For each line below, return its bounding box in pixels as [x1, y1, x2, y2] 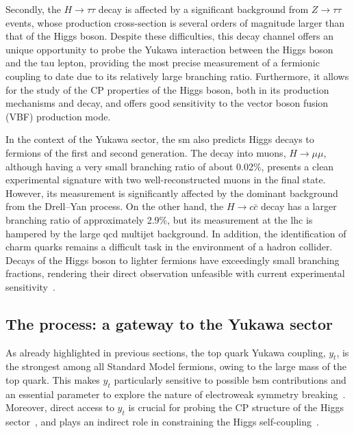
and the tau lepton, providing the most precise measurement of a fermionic [5, 55, 320, 70]
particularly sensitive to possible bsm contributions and [114, 373, 346, 387]
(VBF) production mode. [5, 109, 111, 123]
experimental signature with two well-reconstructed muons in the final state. [5, 172, 326, 187]
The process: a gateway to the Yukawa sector [5, 313, 333, 334]
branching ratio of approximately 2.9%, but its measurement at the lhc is [5, 212, 313, 226]
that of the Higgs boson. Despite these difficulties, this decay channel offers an [5, 29, 334, 43]
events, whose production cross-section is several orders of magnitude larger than [5, 15, 345, 29]
